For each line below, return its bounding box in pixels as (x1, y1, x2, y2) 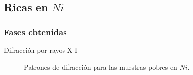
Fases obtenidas (4, 25, 67, 37)
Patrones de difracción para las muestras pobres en (24, 61, 177, 72)
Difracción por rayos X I (4, 45, 77, 55)
